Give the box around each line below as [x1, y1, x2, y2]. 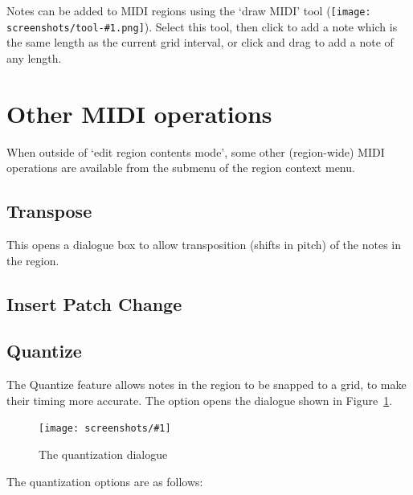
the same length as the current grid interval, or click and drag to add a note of [6, 34, 394, 51]
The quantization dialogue [39, 446, 168, 463]
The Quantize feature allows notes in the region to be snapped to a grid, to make [6, 376, 407, 393]
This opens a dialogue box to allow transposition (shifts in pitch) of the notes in [6, 236, 401, 253]
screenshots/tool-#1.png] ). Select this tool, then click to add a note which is [6, 18, 398, 35]
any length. [6, 49, 62, 66]
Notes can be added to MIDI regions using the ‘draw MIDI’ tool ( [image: [6, 2, 371, 18]
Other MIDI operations [6, 96, 272, 129]
